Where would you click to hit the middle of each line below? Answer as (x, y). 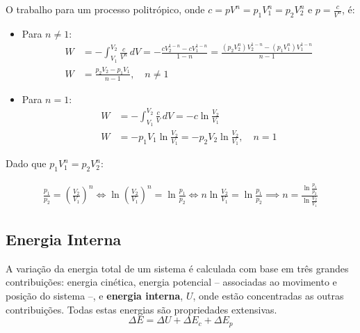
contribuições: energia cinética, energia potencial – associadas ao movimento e (171, 282)
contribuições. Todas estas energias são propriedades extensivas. (141, 309)
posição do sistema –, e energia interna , (95, 295)
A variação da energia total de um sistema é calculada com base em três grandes (177, 268)
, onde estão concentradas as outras (268, 295)
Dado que (26, 163)
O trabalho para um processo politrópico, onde (105, 9)
